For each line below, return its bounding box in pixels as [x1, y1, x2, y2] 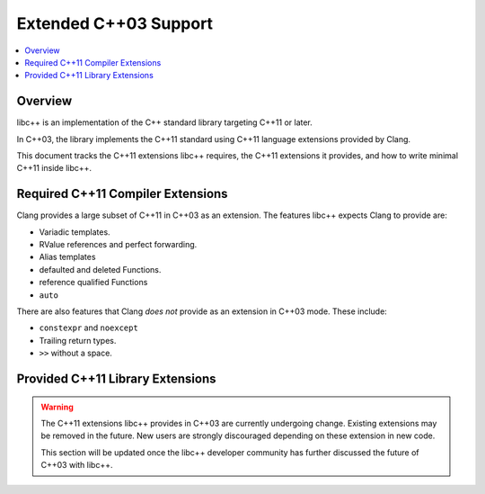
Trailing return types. [39, 335, 117, 346]
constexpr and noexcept [39, 322, 138, 333]
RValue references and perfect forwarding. [39, 239, 198, 250]
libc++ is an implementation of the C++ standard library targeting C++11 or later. [16, 117, 313, 128]
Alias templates [39, 252, 96, 263]
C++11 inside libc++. [16, 163, 93, 174]
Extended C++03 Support [16, 13, 214, 33]
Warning [40, 401, 74, 412]
